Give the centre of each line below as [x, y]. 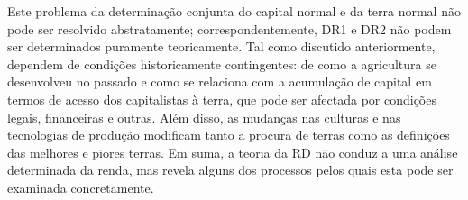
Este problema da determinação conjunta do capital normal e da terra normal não [234, 11]
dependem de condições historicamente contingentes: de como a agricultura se [222, 64]
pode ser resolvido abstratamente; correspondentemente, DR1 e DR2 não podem [229, 28]
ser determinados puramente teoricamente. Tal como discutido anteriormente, [221, 46]
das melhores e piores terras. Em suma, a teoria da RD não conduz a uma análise [233, 152]
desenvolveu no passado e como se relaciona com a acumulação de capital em [220, 82]
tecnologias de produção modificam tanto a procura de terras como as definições [229, 135]
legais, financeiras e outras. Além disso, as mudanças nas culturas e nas [204, 117]
